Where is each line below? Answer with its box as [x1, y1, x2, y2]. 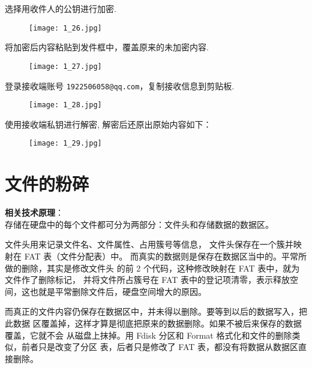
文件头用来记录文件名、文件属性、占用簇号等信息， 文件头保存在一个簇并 [5, 238, 293, 251]
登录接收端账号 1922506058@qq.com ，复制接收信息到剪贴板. [5, 79, 235, 92]
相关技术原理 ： [5, 206, 64, 219]
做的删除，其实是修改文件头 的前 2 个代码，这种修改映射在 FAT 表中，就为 [5, 261, 300, 274]
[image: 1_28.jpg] [29, 101, 102, 110]
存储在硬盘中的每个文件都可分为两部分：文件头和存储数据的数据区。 [5, 218, 274, 230]
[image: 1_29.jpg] [29, 139, 102, 148]
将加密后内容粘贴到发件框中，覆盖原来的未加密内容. [5, 41, 209, 53]
